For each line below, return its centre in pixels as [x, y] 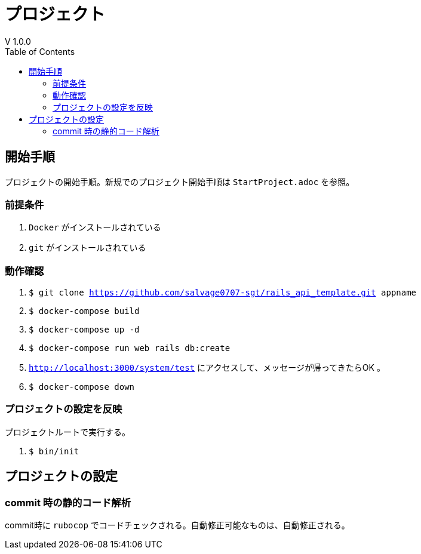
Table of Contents [40, 51]
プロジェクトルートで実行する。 [67, 432]
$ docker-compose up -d [84, 330]
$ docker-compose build [84, 311]
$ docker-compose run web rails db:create [130, 348]
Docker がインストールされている [95, 227]
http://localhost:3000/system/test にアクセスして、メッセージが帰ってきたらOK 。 [207, 368]
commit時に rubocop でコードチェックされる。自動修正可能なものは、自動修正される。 [177, 525]
